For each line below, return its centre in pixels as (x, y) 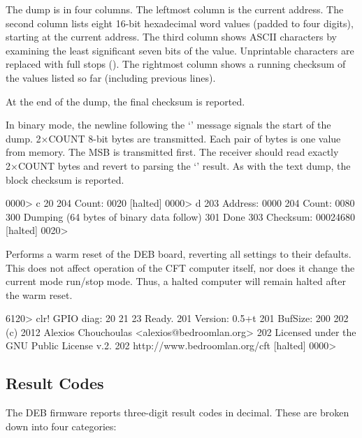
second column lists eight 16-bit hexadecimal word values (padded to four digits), (180, 23)
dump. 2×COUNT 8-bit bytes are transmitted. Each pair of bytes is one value (173, 138)
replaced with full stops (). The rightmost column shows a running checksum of (176, 64)
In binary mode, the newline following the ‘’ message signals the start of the (168, 125)
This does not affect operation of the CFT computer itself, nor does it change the (180, 267)
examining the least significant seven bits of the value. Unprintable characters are (180, 50)
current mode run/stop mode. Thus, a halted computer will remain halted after (176, 281)
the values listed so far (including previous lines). (111, 77)
